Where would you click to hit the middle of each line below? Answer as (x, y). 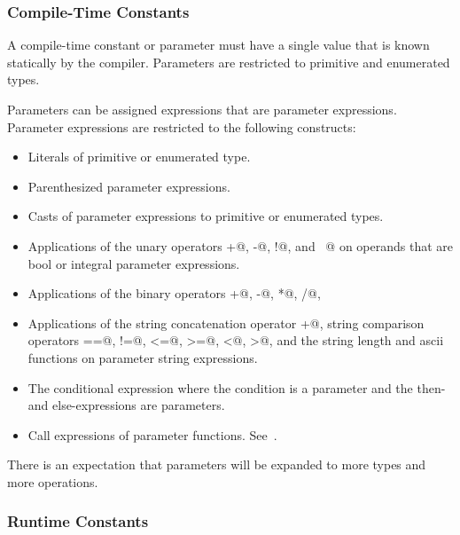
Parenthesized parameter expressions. (129, 186)
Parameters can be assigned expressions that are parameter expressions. (202, 109)
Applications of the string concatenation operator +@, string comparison (226, 323)
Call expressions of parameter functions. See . (152, 434)
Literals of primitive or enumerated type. (139, 157)
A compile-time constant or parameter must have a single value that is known (218, 45)
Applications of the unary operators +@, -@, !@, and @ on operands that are (241, 245)
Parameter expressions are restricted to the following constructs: (182, 126)
